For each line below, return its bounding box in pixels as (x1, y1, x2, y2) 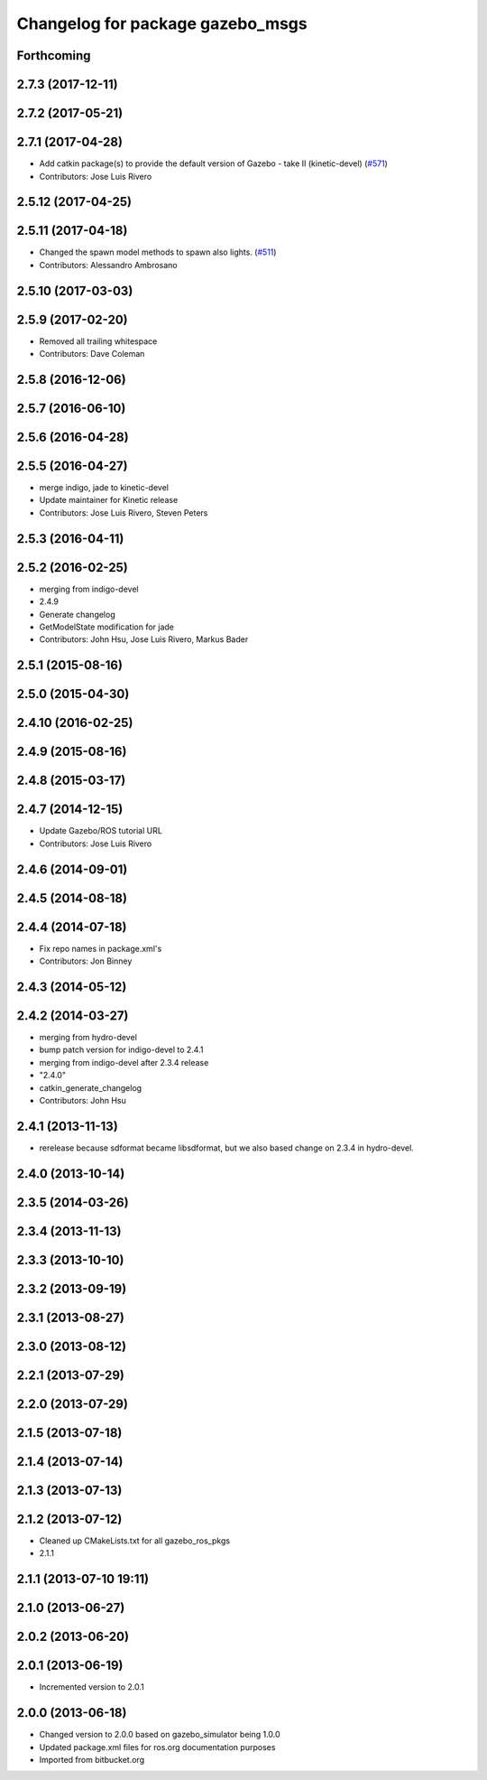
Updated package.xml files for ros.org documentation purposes (39, 1741, 276, 1752)
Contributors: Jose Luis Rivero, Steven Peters (39, 507, 208, 518)
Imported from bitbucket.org (39, 1754, 144, 1765)
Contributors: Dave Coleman (39, 349, 145, 359)
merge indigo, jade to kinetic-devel (39, 482, 169, 493)
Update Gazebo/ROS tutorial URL (39, 825, 162, 836)
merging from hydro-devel (39, 1031, 137, 1042)
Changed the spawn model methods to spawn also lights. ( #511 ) (39, 247, 277, 257)
